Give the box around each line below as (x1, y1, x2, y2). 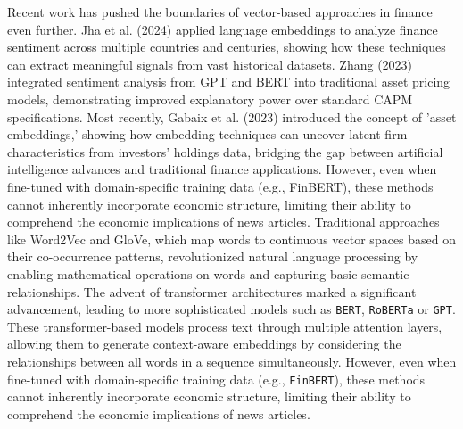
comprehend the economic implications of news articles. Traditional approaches (7, 212, 440, 231)
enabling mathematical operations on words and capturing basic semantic (7, 264, 409, 283)
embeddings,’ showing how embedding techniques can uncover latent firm (7, 125, 408, 144)
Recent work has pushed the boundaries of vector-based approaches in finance (7, 3, 433, 21)
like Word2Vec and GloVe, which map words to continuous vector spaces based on (7, 229, 457, 248)
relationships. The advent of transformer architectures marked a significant (7, 282, 417, 301)
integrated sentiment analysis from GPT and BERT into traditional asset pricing (7, 72, 451, 91)
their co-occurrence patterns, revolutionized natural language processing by (7, 247, 418, 266)
